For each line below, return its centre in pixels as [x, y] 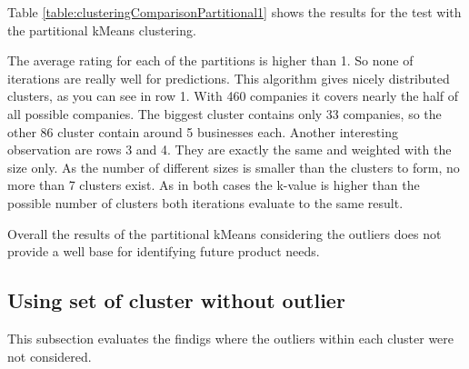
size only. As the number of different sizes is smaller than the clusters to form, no [234, 167]
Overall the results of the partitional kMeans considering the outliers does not [225, 233]
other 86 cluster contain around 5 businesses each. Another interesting [203, 131]
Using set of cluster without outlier [176, 300]
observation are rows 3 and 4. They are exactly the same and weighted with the [230, 150]
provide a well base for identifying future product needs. [164, 251]
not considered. [50, 356]
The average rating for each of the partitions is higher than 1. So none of [210, 60]
